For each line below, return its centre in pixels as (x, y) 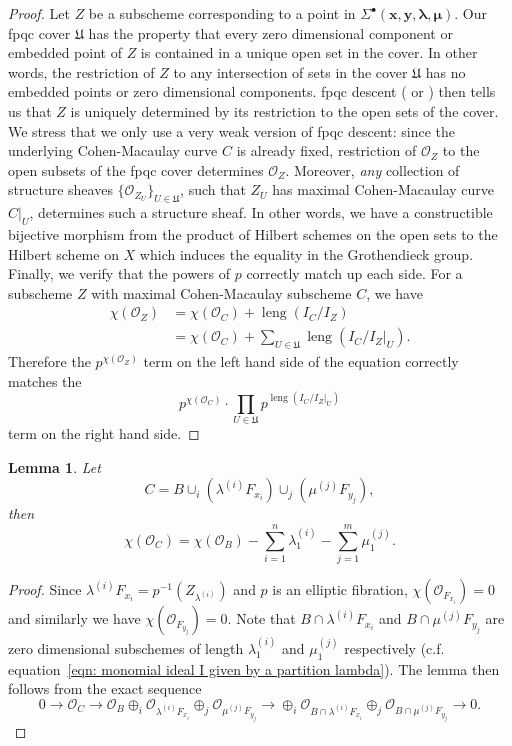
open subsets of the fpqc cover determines (136, 169)
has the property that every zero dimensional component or (270, 32)
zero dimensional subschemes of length (126, 647)
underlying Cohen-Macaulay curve (113, 150)
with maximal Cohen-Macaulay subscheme (221, 292)
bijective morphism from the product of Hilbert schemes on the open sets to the (253, 233)
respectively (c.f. (394, 647)
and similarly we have (74, 618)
